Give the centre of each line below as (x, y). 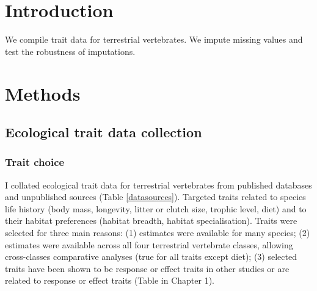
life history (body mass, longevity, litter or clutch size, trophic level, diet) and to (156, 208)
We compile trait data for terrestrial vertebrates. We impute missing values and (154, 39)
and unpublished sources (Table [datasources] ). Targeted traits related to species (155, 197)
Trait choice (35, 162)
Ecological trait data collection (104, 132)
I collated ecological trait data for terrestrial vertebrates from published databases (158, 185)
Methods (43, 93)
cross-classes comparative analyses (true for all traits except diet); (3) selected (151, 257)
